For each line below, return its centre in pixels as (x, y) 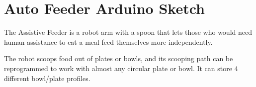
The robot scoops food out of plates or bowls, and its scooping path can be (119, 58)
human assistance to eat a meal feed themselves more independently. (108, 42)
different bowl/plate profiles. (47, 78)
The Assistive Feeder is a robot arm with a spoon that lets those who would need (128, 32)
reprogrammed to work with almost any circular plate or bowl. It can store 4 (121, 68)
